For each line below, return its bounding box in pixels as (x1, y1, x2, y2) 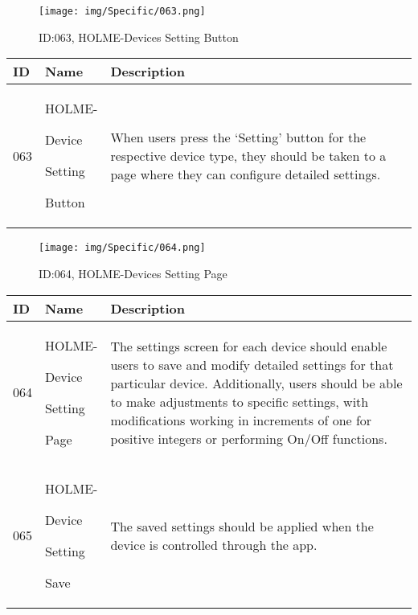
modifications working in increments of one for (110, 410, 372, 429)
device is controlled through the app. (110, 535, 318, 554)
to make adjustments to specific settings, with (110, 392, 369, 411)
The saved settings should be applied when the (110, 516, 374, 535)
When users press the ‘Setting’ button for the (110, 127, 367, 146)
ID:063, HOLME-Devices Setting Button (39, 28, 239, 45)
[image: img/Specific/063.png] (39, 6, 206, 17)
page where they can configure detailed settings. (110, 164, 381, 183)
